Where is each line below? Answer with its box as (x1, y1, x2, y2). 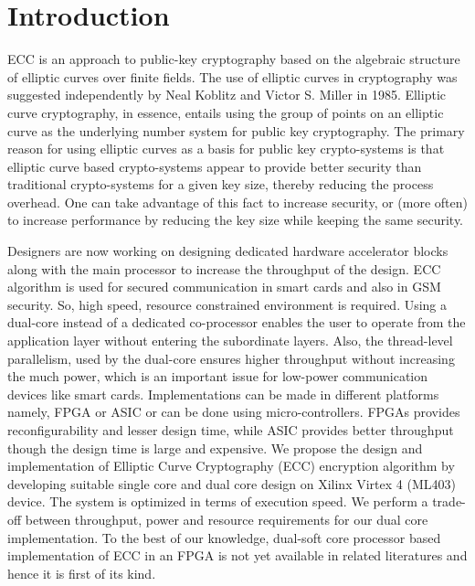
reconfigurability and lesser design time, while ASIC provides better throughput (7, 421, 454, 439)
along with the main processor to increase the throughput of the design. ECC (7, 259, 441, 278)
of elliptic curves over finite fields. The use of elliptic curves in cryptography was (7, 67, 458, 86)
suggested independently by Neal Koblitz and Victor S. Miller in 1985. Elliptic (7, 85, 446, 104)
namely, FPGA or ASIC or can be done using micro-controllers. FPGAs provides (7, 402, 460, 421)
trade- (432, 492, 466, 511)
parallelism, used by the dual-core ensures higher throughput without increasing (7, 348, 455, 368)
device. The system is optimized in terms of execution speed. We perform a (7, 492, 428, 511)
